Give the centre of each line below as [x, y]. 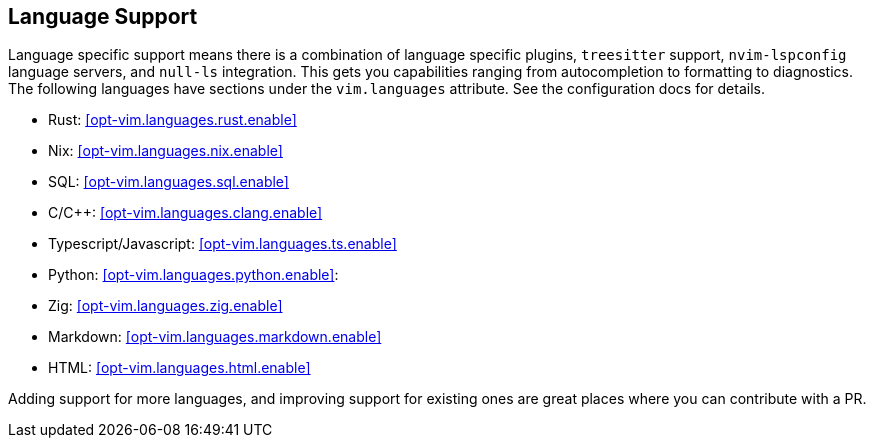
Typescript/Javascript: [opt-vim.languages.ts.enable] [222, 244]
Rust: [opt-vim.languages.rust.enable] [172, 120]
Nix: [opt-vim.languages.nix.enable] [165, 151]
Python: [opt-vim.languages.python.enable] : [193, 275]
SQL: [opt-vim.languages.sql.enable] [168, 182]
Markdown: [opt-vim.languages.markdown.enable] [215, 337]
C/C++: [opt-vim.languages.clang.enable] [185, 213]
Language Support [103, 16]
